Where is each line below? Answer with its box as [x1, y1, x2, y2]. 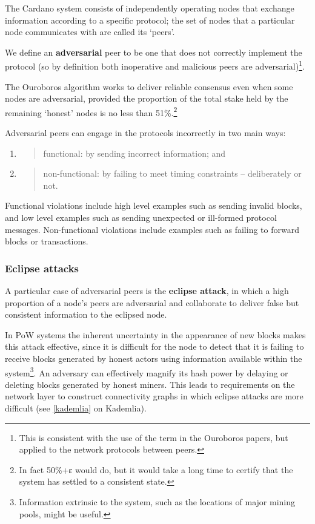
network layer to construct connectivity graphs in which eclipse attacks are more [5, 390, 303, 402]
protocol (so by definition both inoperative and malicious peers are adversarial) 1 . [5, 58, 305, 73]
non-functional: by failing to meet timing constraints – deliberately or [43, 167, 302, 180]
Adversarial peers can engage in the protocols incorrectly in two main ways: [5, 126, 286, 139]
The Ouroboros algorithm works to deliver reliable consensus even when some [5, 80, 293, 93]
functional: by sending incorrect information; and [43, 146, 226, 159]
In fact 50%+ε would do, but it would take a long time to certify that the [19, 463, 293, 476]
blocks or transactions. [5, 235, 88, 247]
